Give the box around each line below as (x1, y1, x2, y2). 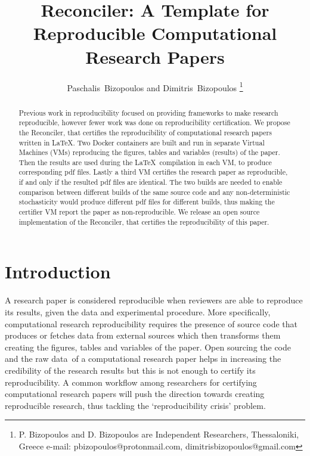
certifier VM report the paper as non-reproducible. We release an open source (18, 207, 260, 217)
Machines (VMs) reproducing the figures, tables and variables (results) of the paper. (18, 147, 280, 157)
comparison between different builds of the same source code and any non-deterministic (18, 187, 290, 197)
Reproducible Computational (33, 21, 277, 45)
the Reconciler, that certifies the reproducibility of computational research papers (18, 127, 272, 137)
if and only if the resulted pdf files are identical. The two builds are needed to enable (18, 177, 283, 187)
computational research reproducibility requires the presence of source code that (5, 317, 298, 330)
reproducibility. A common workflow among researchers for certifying (5, 376, 257, 388)
